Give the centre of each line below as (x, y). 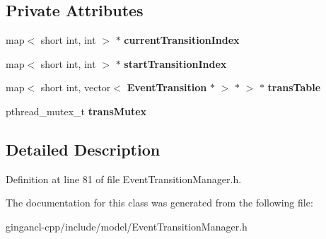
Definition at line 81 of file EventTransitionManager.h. (124, 179)
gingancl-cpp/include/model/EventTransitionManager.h (127, 226)
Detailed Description (83, 149)
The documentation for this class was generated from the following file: (159, 203)
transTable (294, 87)
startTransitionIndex (175, 63)
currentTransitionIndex (182, 40)
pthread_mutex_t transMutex (76, 111)
